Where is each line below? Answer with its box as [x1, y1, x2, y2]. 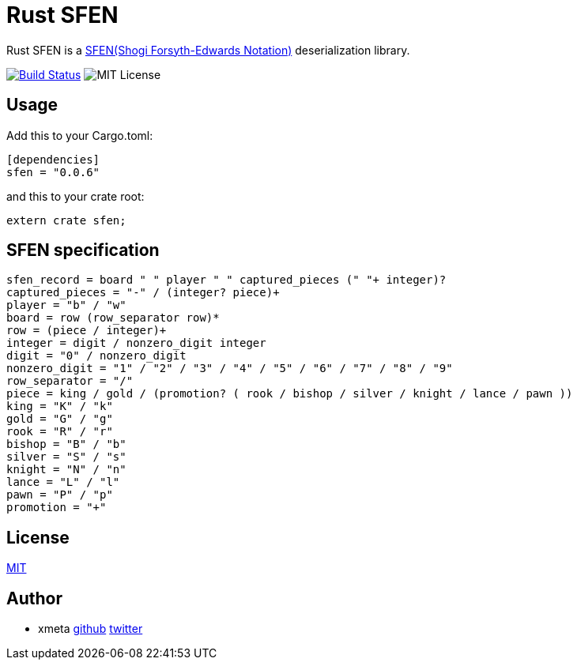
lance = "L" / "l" [6, 476, 120, 489]
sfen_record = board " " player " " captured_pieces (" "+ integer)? [6, 273, 447, 287]
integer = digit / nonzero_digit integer [6, 337, 266, 350]
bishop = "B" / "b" [6, 438, 126, 451]
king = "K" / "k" [6, 400, 113, 413]
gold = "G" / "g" [6, 412, 113, 426]
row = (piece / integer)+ [6, 324, 167, 337]
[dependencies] [6, 152, 100, 166]
